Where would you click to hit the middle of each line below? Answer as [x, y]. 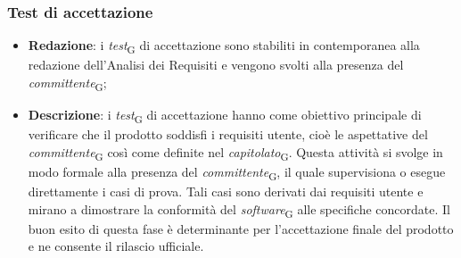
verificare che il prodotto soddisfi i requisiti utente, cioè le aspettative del [228, 134]
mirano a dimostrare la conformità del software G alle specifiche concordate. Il [239, 210]
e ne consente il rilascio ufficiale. [116, 246]
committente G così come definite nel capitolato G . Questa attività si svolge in [235, 153]
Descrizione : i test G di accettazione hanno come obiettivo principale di [225, 116]
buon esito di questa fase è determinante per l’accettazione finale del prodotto [241, 228]
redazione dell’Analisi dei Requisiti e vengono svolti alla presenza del [216, 65]
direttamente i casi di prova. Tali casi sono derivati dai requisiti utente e [226, 191]
